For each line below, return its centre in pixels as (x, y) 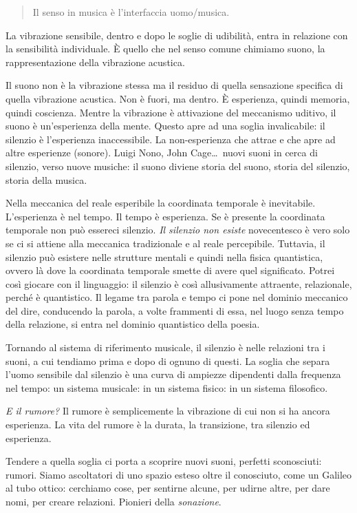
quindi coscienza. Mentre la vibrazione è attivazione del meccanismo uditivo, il (171, 112)
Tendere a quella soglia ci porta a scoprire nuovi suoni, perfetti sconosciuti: (164, 461)
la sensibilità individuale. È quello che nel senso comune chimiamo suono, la (165, 49)
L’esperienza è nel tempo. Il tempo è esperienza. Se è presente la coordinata (165, 216)
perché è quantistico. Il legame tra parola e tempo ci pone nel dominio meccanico (177, 297)
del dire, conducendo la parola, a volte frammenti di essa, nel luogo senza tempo (175, 310)
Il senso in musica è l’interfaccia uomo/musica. (131, 12)
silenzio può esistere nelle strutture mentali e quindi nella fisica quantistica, (164, 256)
